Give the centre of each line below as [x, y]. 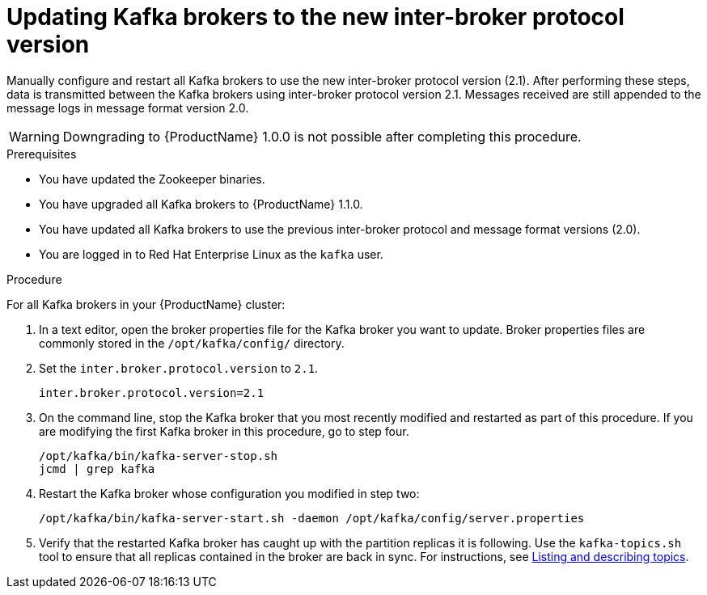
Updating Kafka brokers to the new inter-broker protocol [315, 17]
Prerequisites [42, 154]
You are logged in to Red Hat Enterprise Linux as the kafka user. [211, 254]
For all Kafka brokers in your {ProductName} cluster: [146, 304]
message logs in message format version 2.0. [128, 108]
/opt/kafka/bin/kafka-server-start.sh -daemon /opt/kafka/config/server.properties [312, 518]
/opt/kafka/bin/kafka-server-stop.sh [159, 456]
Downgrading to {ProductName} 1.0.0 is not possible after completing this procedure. [322, 136]
